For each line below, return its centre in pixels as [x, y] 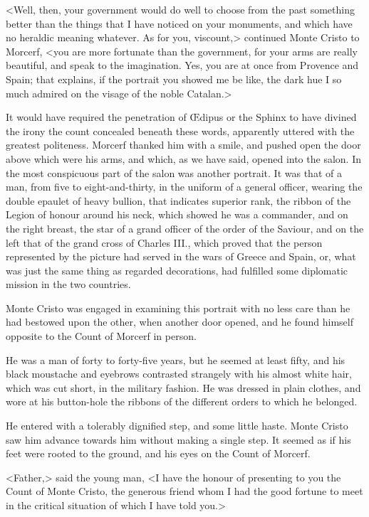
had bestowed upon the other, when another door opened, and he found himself [180, 322]
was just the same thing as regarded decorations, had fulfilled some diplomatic [177, 270]
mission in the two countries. [68, 284]
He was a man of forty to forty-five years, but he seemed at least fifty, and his [176, 359]
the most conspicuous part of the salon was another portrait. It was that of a [174, 172]
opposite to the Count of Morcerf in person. [101, 336]
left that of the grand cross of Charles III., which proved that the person [164, 242]
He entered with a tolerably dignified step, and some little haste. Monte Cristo [177, 426]
